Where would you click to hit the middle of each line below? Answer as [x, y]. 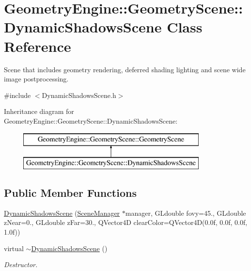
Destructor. [21, 264]
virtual [14, 248]
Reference [38, 46]
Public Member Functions [70, 193]
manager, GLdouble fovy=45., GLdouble [186, 213]
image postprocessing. [36, 79]
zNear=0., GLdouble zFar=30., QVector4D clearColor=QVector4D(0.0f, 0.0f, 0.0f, [126, 222]
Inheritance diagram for [39, 111]
